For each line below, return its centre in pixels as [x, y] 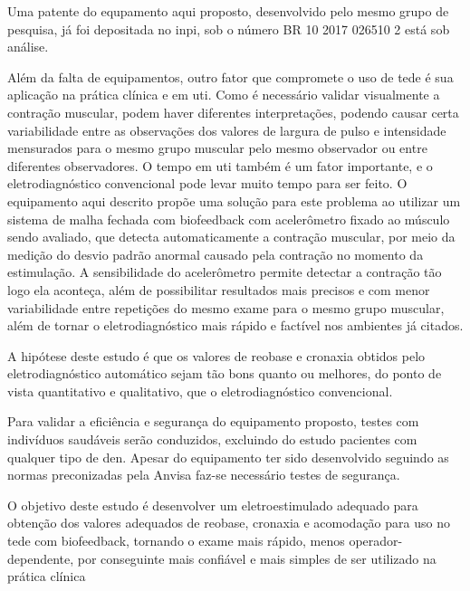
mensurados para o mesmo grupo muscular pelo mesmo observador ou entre [217, 148]
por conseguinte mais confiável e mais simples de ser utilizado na [257, 558]
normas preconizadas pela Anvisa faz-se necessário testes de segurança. [204, 475]
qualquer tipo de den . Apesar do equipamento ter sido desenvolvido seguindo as [228, 457]
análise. [28, 47]
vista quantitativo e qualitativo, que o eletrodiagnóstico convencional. [200, 391]
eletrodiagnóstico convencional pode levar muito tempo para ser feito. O [207, 183]
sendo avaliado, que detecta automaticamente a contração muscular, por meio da [231, 237]
